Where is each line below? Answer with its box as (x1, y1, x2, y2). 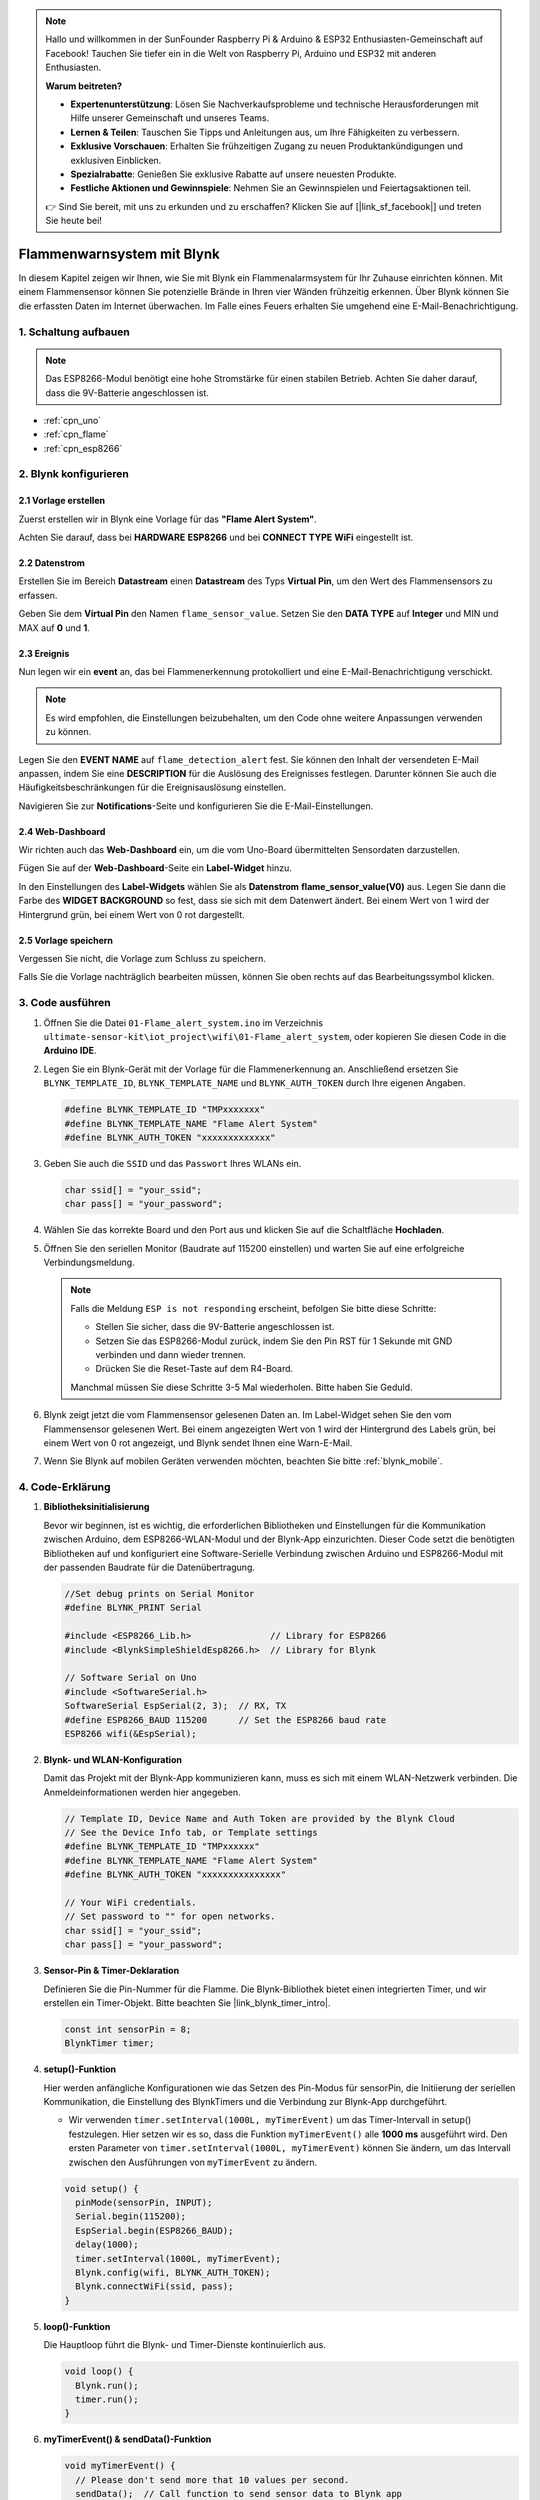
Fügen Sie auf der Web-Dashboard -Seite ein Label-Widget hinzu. (18, 862, 292, 874)
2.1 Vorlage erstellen (18, 495, 105, 507)
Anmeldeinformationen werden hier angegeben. (43, 1786, 241, 1798)
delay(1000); (75, 2239, 139, 2250)
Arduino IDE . (43, 1045, 97, 1057)
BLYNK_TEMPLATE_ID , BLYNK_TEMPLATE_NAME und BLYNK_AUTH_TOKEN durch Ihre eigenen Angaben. (43, 1077, 466, 1089)
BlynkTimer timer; (64, 2038, 155, 2049)
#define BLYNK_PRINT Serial (64, 1602, 202, 1614)
